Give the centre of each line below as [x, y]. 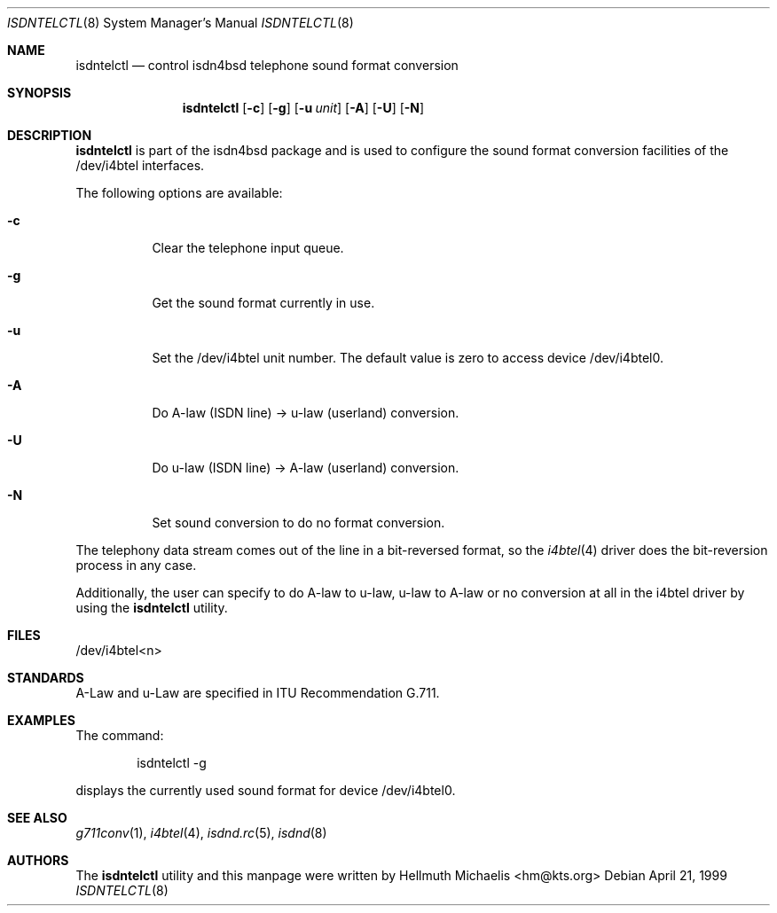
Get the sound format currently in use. [263, 303]
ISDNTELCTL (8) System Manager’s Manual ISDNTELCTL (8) [181, 23]
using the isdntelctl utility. [152, 608]
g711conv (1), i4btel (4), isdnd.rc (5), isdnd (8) [201, 833]
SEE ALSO [37, 818]
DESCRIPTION [50, 135]
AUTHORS [38, 860]
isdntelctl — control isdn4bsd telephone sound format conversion [267, 65]
